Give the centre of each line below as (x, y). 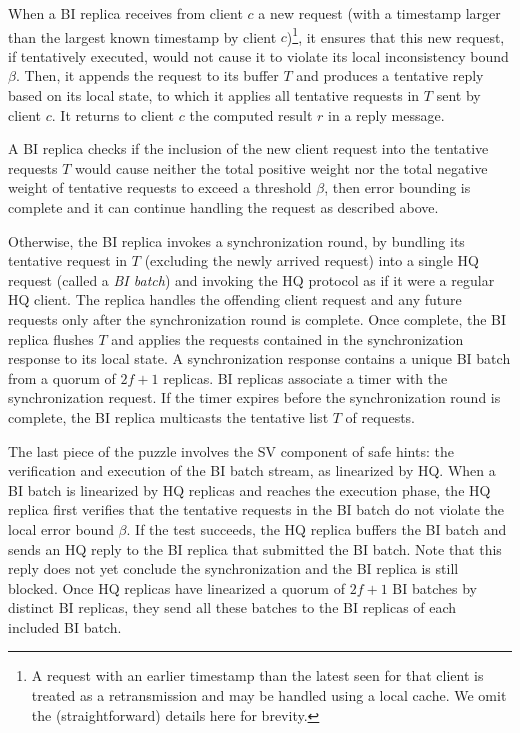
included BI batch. (65, 626)
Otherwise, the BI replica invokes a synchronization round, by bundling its (236, 240)
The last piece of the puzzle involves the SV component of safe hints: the (231, 450)
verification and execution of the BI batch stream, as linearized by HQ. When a (252, 470)
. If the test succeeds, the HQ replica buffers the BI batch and (316, 528)
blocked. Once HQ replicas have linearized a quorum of (176, 587)
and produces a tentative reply (390, 75)
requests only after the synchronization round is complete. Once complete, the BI (257, 318)
